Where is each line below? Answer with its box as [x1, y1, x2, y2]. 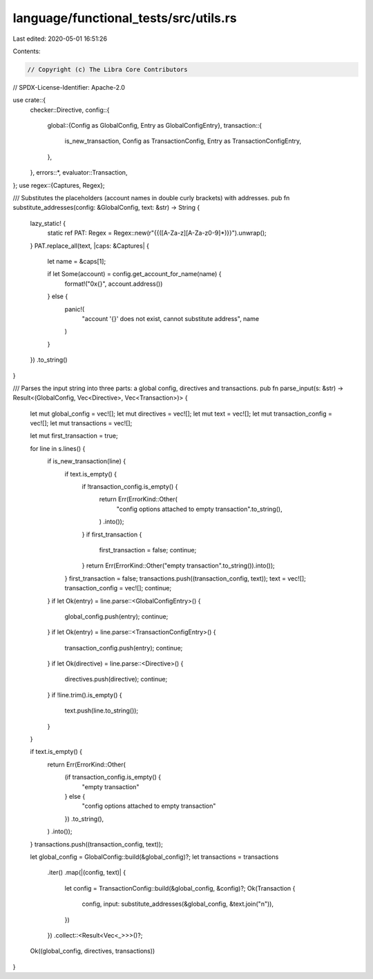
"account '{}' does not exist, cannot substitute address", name [82, 314, 259, 322]
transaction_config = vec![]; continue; [64, 584, 172, 592]
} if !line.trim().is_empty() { [47, 690, 122, 699]
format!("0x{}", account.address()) [64, 280, 163, 288]
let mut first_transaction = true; [30, 432, 118, 440]
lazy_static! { [30, 219, 66, 227]
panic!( [64, 304, 85, 313]
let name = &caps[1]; [47, 257, 106, 265]
